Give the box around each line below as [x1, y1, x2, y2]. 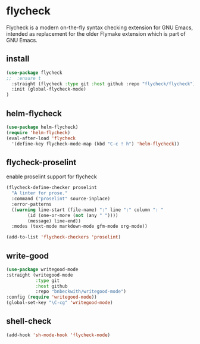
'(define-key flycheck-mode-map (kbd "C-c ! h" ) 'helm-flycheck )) [11, 141, 180, 147]
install [6, 54, 30, 64]
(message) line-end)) [27, 218, 82, 224]
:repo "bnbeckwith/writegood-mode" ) [35, 289, 127, 295]
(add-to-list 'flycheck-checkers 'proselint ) [6, 234, 121, 240]
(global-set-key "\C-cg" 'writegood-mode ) [6, 300, 113, 306]
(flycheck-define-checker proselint [6, 185, 97, 191]
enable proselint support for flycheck [6, 173, 97, 180]
